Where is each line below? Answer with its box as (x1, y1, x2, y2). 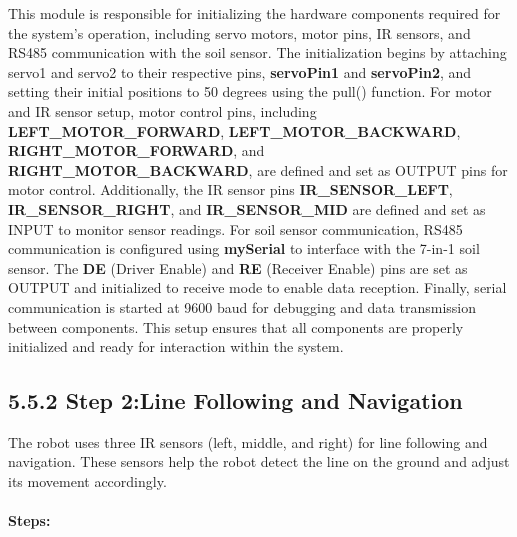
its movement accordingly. (8, 471, 167, 492)
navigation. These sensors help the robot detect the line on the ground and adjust (8, 451, 510, 472)
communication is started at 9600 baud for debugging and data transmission (8, 296, 476, 317)
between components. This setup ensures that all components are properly (8, 316, 464, 337)
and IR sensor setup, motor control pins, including (8, 100, 317, 121)
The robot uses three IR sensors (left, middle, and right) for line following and (8, 431, 488, 452)
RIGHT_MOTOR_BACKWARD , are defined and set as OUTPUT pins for (8, 159, 508, 180)
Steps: (8, 510, 51, 531)
